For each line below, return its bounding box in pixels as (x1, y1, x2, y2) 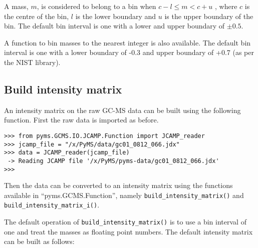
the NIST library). (4, 56, 61, 67)
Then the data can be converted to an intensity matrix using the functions (4, 180, 233, 190)
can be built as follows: (4, 236, 75, 246)
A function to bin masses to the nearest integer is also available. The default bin (4, 37, 251, 47)
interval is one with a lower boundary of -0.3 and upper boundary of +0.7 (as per (4, 47, 254, 57)
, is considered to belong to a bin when (37, 1, 156, 11)
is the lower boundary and (75, 10, 156, 21)
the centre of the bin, (4, 10, 69, 21)
